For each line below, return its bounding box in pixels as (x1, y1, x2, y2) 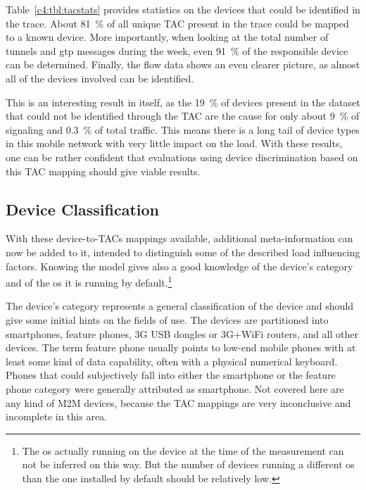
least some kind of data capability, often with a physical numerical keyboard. (6, 353, 338, 368)
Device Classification (6, 198, 160, 220)
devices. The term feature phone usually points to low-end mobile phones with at (6, 340, 356, 355)
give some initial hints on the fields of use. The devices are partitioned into (6, 312, 329, 327)
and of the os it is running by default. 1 (6, 273, 172, 289)
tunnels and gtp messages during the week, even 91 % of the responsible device (6, 43, 348, 58)
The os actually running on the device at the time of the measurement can (22, 443, 344, 458)
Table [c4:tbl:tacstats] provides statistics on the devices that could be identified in (6, 2, 360, 16)
